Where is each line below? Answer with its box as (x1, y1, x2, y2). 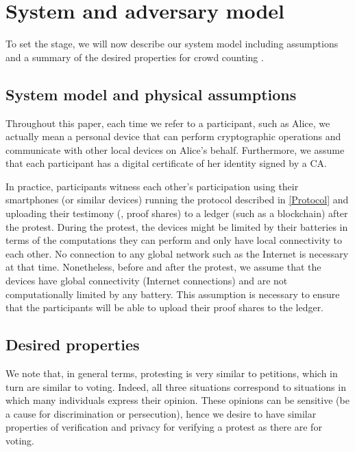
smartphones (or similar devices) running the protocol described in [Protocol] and (5, 192, 349, 207)
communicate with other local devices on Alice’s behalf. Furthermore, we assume (5, 142, 345, 157)
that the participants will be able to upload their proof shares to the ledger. (5, 300, 324, 315)
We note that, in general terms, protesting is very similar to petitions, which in (5, 366, 338, 381)
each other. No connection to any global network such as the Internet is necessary (5, 246, 349, 260)
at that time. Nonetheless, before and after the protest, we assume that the (5, 260, 321, 274)
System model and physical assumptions (5, 83, 297, 104)
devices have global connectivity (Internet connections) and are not (5, 273, 288, 288)
